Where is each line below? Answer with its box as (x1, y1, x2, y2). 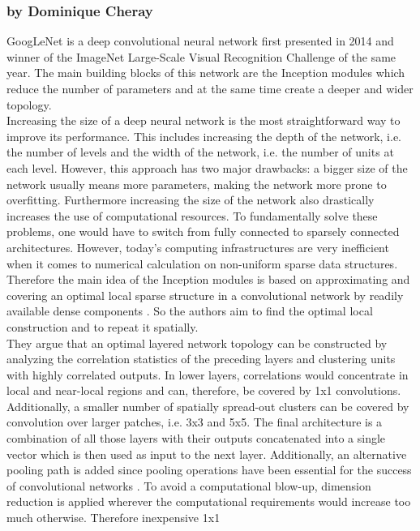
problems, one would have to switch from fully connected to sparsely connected (6, 223, 400, 240)
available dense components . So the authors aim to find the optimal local (6, 302, 373, 319)
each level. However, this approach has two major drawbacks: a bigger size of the (6, 159, 408, 176)
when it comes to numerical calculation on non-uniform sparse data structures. (6, 255, 398, 272)
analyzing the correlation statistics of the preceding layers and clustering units (6, 350, 396, 367)
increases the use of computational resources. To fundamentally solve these (6, 207, 378, 224)
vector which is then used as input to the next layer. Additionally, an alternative (6, 445, 407, 462)
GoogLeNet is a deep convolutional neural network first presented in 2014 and (6, 32, 394, 49)
